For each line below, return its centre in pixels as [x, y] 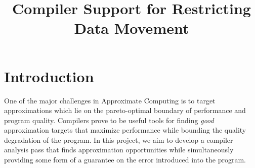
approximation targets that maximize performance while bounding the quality [125, 130]
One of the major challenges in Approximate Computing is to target [110, 100]
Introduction [49, 76]
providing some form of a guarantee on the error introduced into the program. [125, 160]
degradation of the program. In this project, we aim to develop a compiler [119, 139]
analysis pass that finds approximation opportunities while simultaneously [119, 150]
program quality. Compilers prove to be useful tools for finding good [109, 120]
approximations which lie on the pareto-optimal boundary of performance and [125, 110]
